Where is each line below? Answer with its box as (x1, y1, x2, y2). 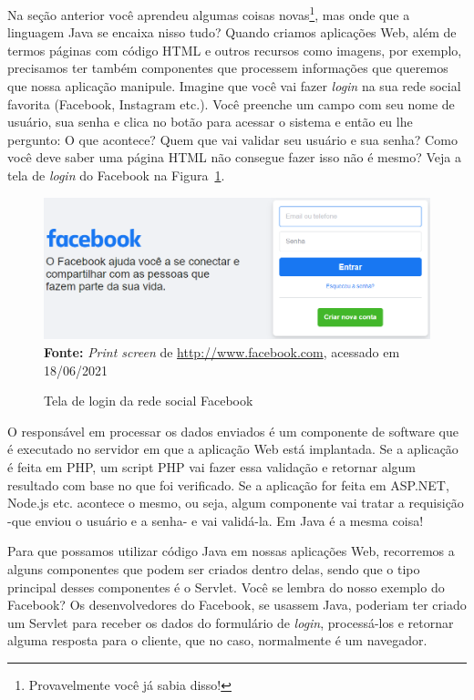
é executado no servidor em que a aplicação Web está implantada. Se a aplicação (7, 439, 459, 458)
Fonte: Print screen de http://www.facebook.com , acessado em (44, 342, 400, 361)
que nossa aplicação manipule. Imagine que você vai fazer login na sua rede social (7, 77, 461, 96)
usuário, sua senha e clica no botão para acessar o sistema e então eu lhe (7, 112, 413, 131)
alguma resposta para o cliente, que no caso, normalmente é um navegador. (7, 631, 428, 650)
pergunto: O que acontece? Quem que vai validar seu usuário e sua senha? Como (7, 129, 458, 149)
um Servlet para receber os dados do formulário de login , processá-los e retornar (7, 612, 454, 632)
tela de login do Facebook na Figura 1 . (7, 166, 225, 184)
